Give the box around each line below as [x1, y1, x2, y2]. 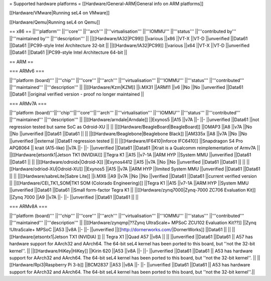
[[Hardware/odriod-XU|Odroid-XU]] [9, 166, 83, 172]
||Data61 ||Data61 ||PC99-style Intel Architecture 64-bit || [9, 49, 127, 55]
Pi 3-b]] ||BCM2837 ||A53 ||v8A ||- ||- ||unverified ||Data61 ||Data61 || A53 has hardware [68, 262, 250, 268]
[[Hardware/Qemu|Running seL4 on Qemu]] [9, 19, 100, 25]
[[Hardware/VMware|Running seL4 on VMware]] [9, 10, 110, 16]
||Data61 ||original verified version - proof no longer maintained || [9, 91, 144, 98]
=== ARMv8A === [9, 204, 48, 210]
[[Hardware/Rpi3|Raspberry [9, 262, 67, 268]
